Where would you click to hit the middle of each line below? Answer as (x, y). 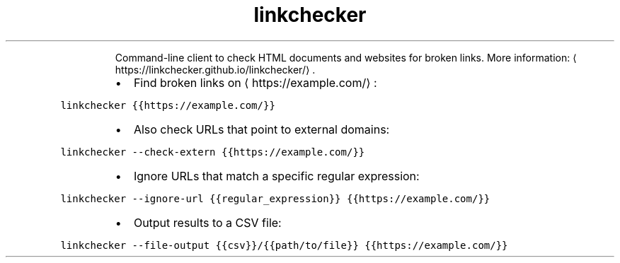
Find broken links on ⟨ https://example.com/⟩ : (255, 82)
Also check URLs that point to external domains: (262, 129)
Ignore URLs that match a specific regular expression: (276, 176)
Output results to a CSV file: (207, 222)
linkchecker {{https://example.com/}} (168, 105)
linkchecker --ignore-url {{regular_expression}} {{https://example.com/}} (275, 198)
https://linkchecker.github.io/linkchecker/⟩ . (215, 69)
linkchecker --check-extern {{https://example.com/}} (213, 152)
